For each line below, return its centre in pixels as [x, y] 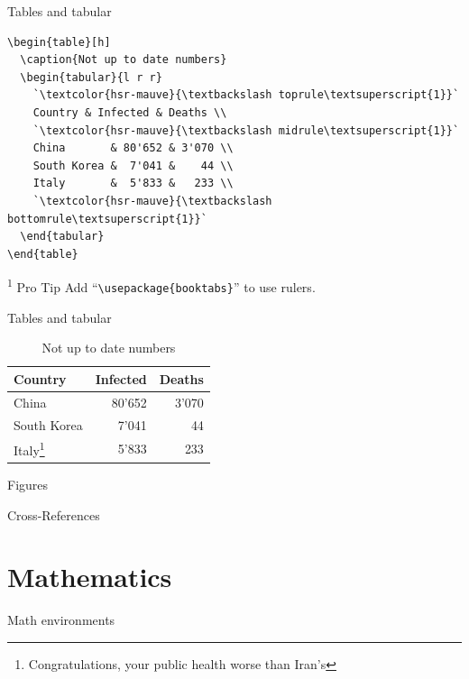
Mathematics [90, 577]
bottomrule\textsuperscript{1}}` [107, 219]
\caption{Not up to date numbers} [124, 60]
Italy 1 [29, 449]
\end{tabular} [62, 237]
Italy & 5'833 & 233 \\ [133, 184]
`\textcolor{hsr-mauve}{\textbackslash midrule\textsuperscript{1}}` [246, 130]
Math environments [61, 620]
